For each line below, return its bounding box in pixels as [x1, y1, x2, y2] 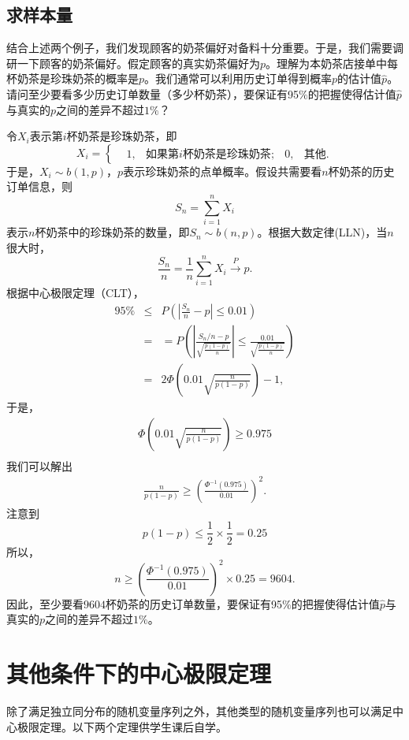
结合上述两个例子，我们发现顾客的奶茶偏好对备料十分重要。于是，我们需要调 [6, 39, 403, 56]
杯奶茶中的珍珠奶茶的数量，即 [35, 224, 190, 240]
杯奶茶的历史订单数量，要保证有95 [106, 595, 282, 612]
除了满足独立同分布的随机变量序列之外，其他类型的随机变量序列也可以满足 [6, 702, 392, 719]
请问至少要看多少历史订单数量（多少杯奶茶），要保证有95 [6, 85, 299, 102]
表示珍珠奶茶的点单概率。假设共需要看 [123, 162, 322, 179]
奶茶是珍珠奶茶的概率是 [17, 70, 139, 87]
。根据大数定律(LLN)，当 [257, 224, 388, 240]
